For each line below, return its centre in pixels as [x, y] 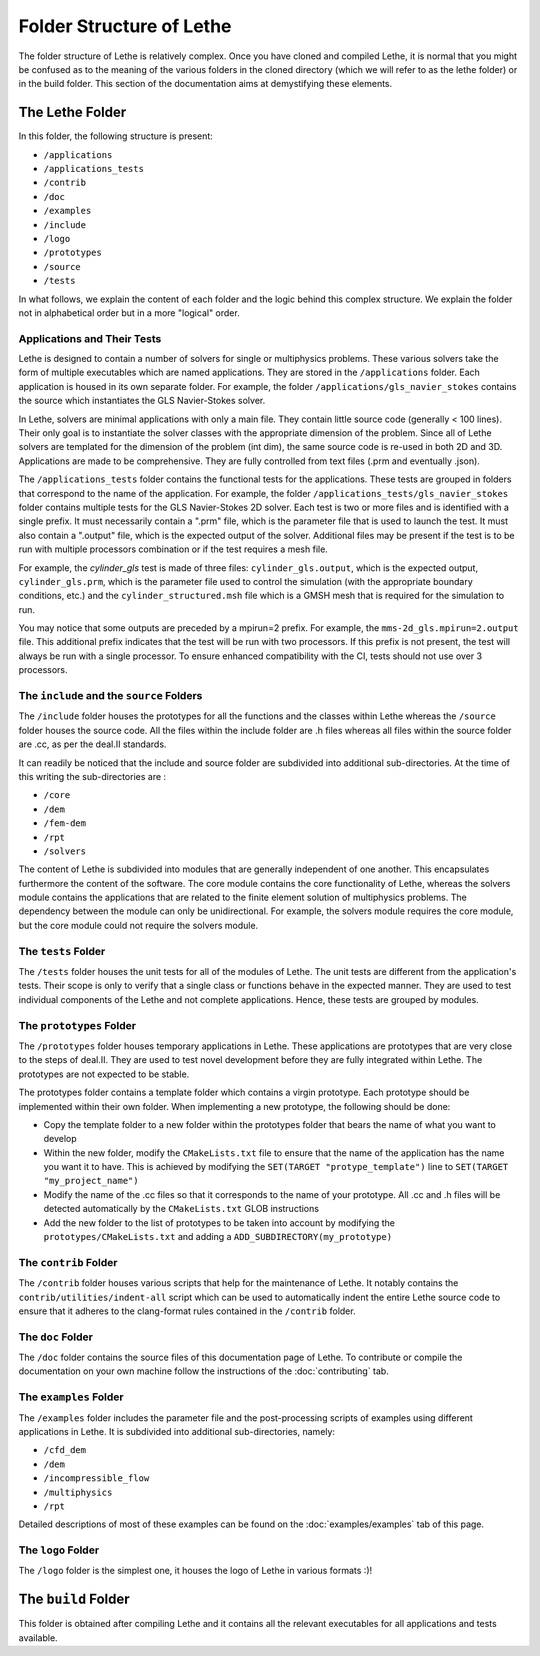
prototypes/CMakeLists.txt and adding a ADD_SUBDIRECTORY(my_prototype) [218, 1237]
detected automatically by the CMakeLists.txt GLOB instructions [181, 1209]
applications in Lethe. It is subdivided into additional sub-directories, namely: [176, 1431]
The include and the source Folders [110, 696]
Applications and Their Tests [90, 338]
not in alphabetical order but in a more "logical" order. [129, 312]
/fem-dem [65, 823]
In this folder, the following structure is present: [116, 136]
